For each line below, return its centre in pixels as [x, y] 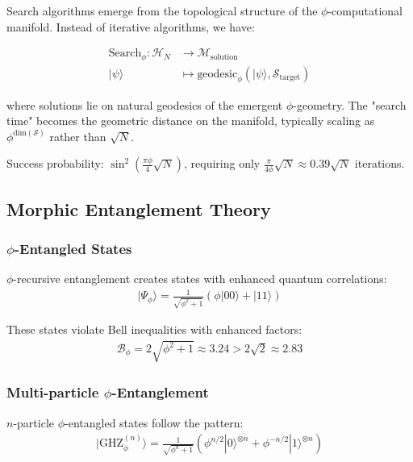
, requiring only [222, 163]
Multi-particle [53, 392]
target [290, 78]
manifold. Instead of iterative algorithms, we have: [131, 26]
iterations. [380, 163]
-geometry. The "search [350, 104]
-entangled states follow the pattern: [154, 422]
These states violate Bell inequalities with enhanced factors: [154, 329]
